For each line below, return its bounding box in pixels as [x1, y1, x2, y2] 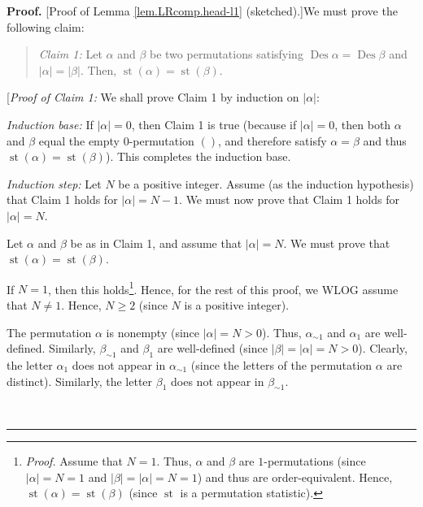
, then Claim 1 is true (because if [131, 115, 297, 132]
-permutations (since [264, 452, 366, 469]
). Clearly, [358, 340, 408, 357]
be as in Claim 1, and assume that [70, 234, 242, 251]
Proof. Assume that [25, 452, 123, 469]
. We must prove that [283, 234, 390, 251]
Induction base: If [7, 115, 94, 132]
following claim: [7, 18, 85, 35]
